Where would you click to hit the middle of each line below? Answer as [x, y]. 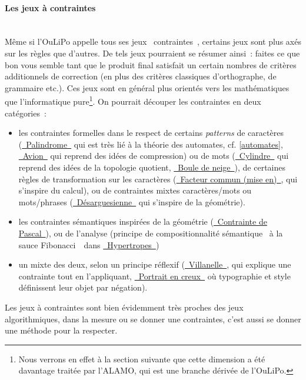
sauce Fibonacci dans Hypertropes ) [89, 244]
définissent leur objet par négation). [83, 287]
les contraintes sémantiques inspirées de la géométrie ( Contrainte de [143, 221]
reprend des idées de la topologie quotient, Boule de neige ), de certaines [152, 167]
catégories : [26, 113]
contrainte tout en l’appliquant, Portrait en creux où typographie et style [154, 276]
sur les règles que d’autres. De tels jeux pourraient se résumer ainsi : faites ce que [152, 53]
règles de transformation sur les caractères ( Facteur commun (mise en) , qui [158, 179]
